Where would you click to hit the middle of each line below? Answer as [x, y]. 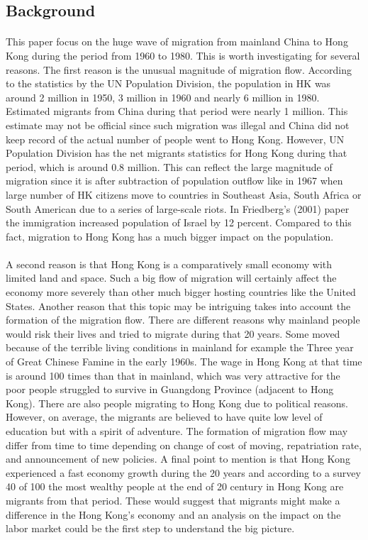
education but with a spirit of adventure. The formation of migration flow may [177, 431]
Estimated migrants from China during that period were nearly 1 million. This [177, 111]
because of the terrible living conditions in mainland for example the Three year [180, 347]
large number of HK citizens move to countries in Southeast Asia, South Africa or [184, 194]
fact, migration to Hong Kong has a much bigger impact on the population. [170, 236]
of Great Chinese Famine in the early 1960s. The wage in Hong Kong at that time [184, 362]
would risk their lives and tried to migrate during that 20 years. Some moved [173, 333]
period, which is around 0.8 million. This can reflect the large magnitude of [169, 166]
